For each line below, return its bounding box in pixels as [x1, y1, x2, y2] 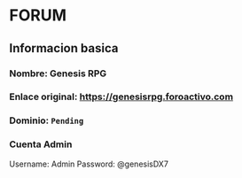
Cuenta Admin [9, 138, 73, 151]
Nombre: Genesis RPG [9, 67, 107, 80]
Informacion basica [9, 41, 119, 56]
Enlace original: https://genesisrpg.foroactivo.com [9, 90, 233, 103]
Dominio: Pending [9, 114, 84, 127]
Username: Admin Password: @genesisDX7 [9, 159, 168, 169]
